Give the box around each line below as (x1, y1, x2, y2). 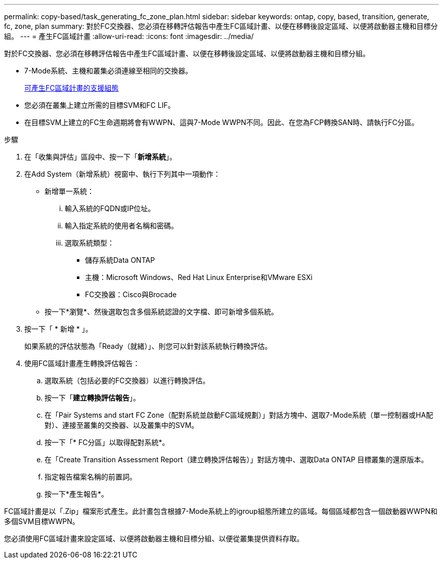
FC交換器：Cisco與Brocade (85, 290, 177, 299)
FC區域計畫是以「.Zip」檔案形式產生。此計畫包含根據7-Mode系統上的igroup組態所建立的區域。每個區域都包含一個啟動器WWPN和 (4, 507, 438, 515)
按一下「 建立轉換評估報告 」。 (45, 393, 140, 402)
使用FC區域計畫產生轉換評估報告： (24, 359, 140, 368)
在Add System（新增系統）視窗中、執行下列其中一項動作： (24, 170, 220, 178)
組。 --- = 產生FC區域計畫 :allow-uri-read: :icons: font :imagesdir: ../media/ (4, 32, 254, 41)
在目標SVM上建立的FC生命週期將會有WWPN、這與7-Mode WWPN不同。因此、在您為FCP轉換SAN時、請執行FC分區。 (24, 118, 419, 127)
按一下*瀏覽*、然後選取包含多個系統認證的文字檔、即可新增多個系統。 (45, 307, 279, 316)
